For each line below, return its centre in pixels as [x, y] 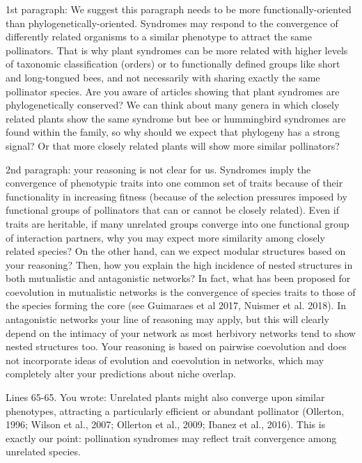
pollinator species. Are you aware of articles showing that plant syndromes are [173, 91]
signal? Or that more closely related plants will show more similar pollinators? [173, 145]
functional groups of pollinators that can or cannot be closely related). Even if [172, 210]
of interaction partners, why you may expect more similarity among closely [165, 237]
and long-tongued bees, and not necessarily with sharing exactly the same [163, 77]
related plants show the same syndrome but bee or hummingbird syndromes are [176, 118]
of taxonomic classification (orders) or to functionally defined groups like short [173, 64]
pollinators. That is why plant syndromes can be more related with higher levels [177, 50]
